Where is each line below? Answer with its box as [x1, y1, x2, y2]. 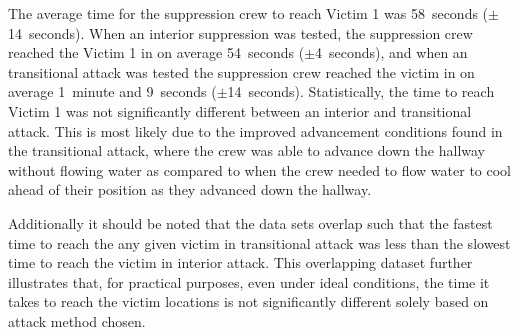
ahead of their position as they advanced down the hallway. [8, 179, 372, 200]
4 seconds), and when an [315, 42, 468, 63]
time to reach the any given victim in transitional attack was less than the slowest [8, 232, 511, 253]
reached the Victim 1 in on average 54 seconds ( [8, 42, 305, 63]
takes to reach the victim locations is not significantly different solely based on [8, 291, 489, 312]
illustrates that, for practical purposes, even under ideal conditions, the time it [8, 271, 490, 292]
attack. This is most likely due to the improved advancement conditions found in [8, 120, 503, 141]
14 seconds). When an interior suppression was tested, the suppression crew [8, 22, 473, 43]
